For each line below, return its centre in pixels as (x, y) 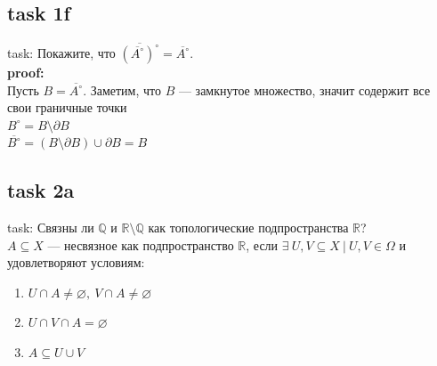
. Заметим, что (122, 89)
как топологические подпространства (248, 228)
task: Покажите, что (61, 52)
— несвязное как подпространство (141, 244)
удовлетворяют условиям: (76, 262)
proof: (26, 72)
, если (262, 244)
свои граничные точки (67, 107)
